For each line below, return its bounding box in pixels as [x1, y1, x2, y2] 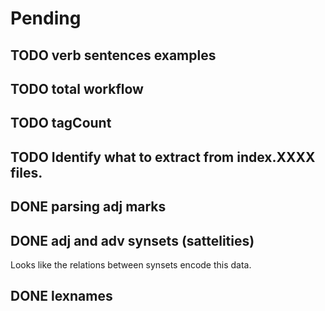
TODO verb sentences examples [10, 47, 217, 64]
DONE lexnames [10, 288, 113, 305]
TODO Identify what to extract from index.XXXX [10, 148, 316, 166]
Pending [10, 7, 82, 30]
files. [10, 164, 43, 181]
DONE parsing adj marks [10, 198, 167, 216]
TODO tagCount [10, 115, 112, 132]
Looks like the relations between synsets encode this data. [10, 258, 252, 271]
